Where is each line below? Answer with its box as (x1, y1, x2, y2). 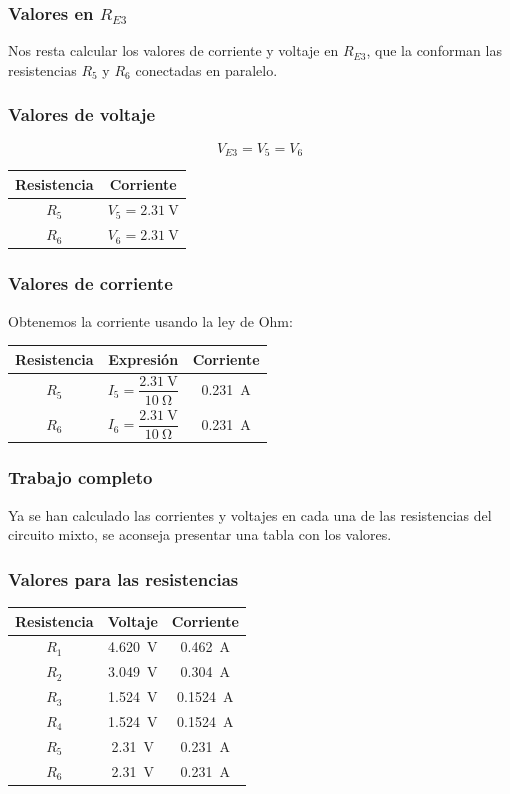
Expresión (108, 348, 179, 369)
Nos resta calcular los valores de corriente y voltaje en (8, 40, 339, 61)
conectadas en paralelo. (135, 59, 278, 80)
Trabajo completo (8, 465, 153, 490)
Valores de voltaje (8, 102, 156, 127)
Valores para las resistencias (8, 566, 239, 591)
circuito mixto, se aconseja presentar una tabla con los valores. (8, 524, 392, 545)
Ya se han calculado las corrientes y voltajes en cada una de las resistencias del (8, 504, 492, 525)
